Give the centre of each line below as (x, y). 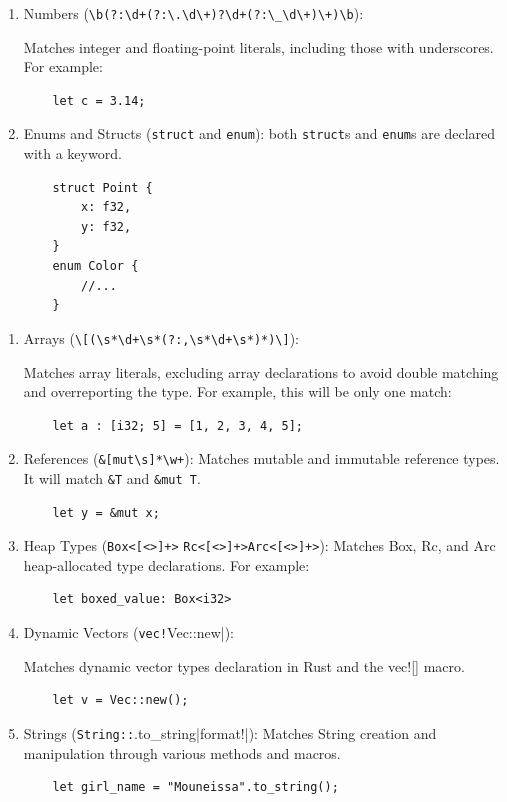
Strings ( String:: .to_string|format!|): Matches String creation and (230, 732)
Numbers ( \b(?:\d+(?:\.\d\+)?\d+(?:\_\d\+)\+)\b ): (193, 13)
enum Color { (95, 266)
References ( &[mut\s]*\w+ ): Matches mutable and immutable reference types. (261, 458)
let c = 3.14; (99, 100)
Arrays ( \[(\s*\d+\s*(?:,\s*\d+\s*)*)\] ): (161, 337)
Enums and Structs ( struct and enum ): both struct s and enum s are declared (259, 133)
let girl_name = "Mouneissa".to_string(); (195, 787)
